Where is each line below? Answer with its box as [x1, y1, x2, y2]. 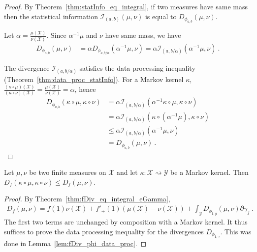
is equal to [145, 11, 177, 21]
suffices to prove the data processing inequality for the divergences [4, 226, 204, 236]
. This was [220, 226, 252, 236]
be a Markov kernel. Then [170, 167, 249, 177]
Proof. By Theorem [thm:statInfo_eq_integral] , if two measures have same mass [4, 1, 248, 11]
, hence [74, 84, 96, 94]
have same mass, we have [105, 30, 181, 40]
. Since [46, 30, 66, 40]
